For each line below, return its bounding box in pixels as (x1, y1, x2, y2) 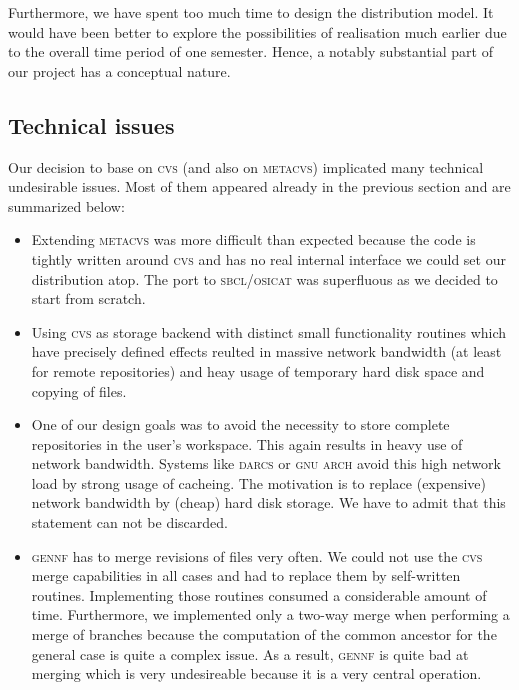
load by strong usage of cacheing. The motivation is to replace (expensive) (31, 472, 486, 493)
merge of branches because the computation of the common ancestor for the (31, 624, 497, 645)
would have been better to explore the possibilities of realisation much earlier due (8, 21, 507, 42)
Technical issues (8, 109, 175, 140)
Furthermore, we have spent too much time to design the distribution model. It (8, 2, 494, 22)
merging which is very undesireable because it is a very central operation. (31, 663, 482, 684)
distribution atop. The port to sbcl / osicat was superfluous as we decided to (31, 268, 498, 289)
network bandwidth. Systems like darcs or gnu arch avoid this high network (31, 453, 501, 474)
